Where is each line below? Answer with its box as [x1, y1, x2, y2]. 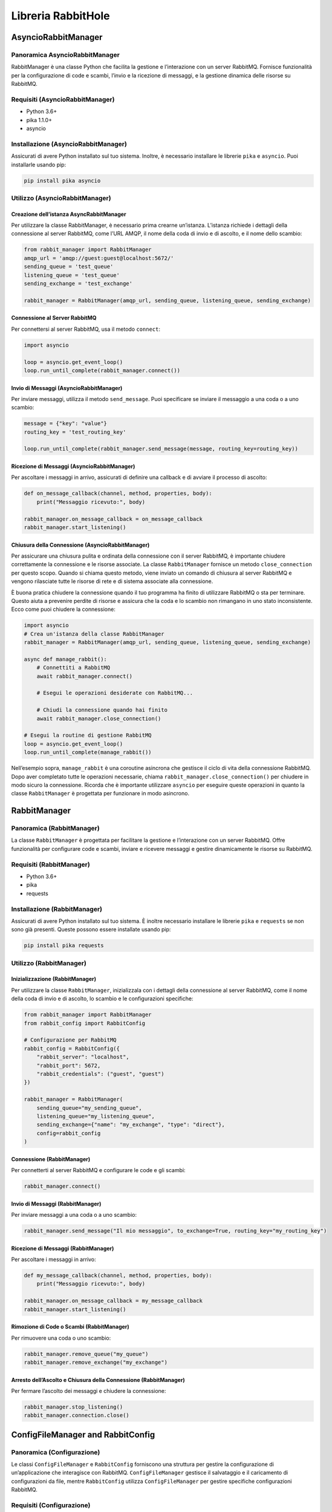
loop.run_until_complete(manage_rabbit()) [24, 749, 152, 756]
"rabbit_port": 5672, [36, 1062, 101, 1069]
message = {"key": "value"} [24, 420, 107, 427]
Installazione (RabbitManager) [11, 905, 103, 913]
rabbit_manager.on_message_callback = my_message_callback [24, 1297, 203, 1305]
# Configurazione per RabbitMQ [24, 1037, 117, 1043]
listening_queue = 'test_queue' [24, 272, 120, 278]
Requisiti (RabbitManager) [11, 860, 90, 868]
